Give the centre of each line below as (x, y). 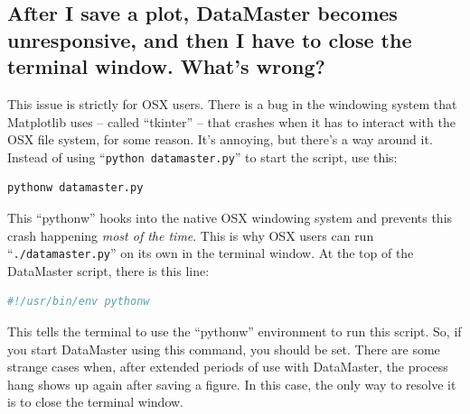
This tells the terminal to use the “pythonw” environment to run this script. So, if (235, 331)
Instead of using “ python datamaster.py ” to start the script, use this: (202, 156)
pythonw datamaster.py (75, 188)
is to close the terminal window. (96, 402)
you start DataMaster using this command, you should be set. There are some (224, 349)
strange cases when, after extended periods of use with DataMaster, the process (228, 367)
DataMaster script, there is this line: (108, 270)
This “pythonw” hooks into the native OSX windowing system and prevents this (230, 218)
